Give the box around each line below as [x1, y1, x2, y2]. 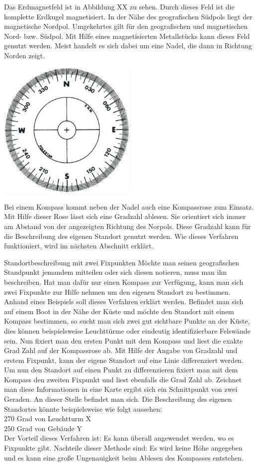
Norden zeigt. [4, 50, 45, 60]
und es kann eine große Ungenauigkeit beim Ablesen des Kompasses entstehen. [4, 452, 244, 463]
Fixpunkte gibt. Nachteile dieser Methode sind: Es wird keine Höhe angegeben [4, 443, 243, 453]
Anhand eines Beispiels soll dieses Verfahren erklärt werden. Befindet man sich [4, 296, 244, 307]
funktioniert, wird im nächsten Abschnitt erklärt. [4, 240, 154, 251]
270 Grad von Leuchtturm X [4, 413, 91, 424]
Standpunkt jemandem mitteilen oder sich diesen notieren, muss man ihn [4, 267, 227, 277]
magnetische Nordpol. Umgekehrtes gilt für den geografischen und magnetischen [4, 21, 248, 31]
